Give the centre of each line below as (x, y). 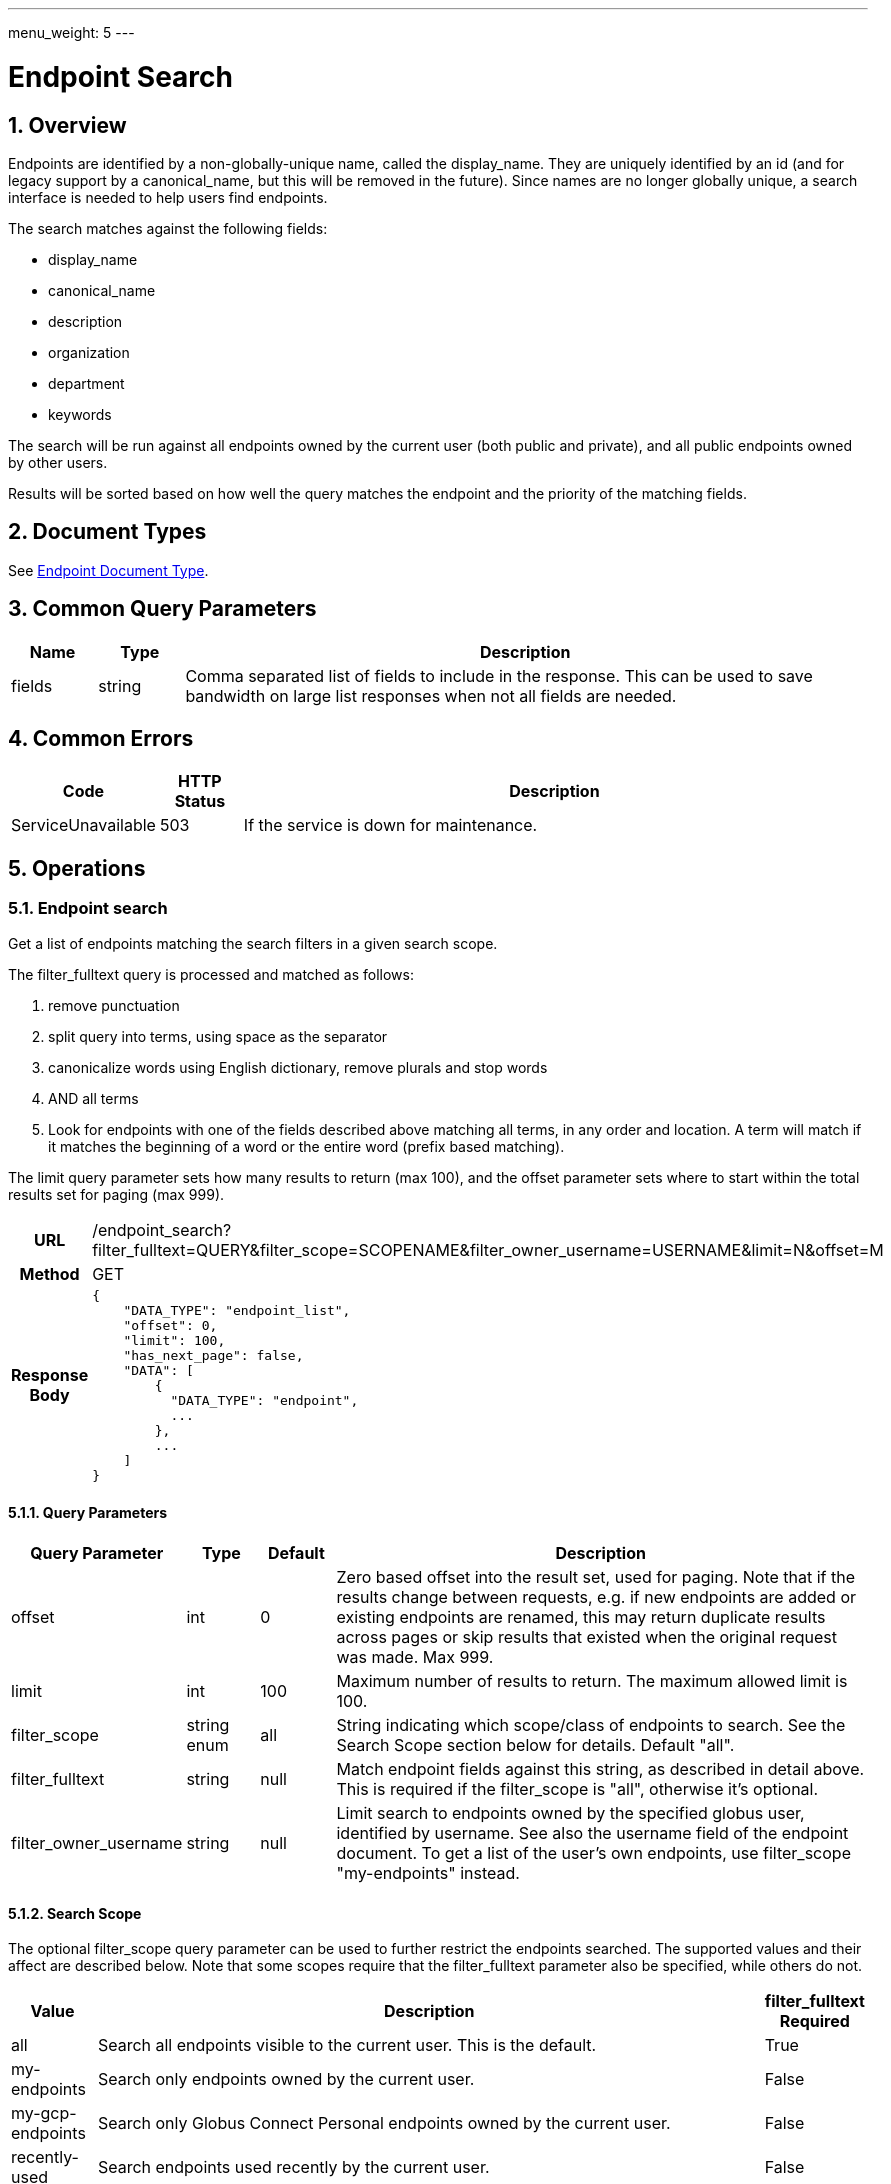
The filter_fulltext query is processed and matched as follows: (211, 974)
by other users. (58, 462)
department (86, 383)
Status (200, 801)
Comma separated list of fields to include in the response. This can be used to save (499, 675)
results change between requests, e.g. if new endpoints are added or (596, 1596)
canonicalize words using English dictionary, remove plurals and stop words (298, 1067)
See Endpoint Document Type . (108, 570)
